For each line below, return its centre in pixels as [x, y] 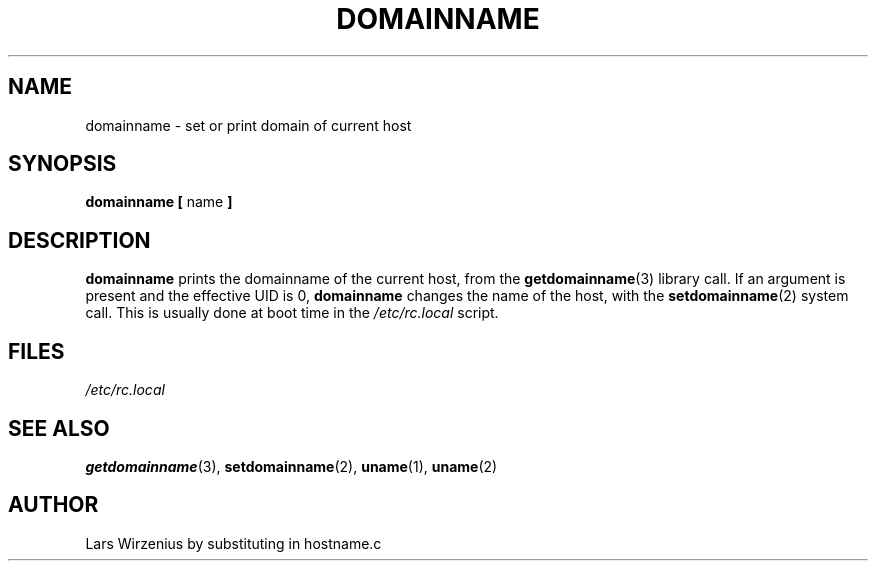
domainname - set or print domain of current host [248, 125]
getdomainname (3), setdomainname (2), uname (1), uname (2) [291, 466]
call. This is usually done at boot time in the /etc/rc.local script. [292, 313]
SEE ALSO [59, 428]
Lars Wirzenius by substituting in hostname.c [233, 543]
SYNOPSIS [62, 164]
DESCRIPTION [79, 240]
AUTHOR [53, 505]
